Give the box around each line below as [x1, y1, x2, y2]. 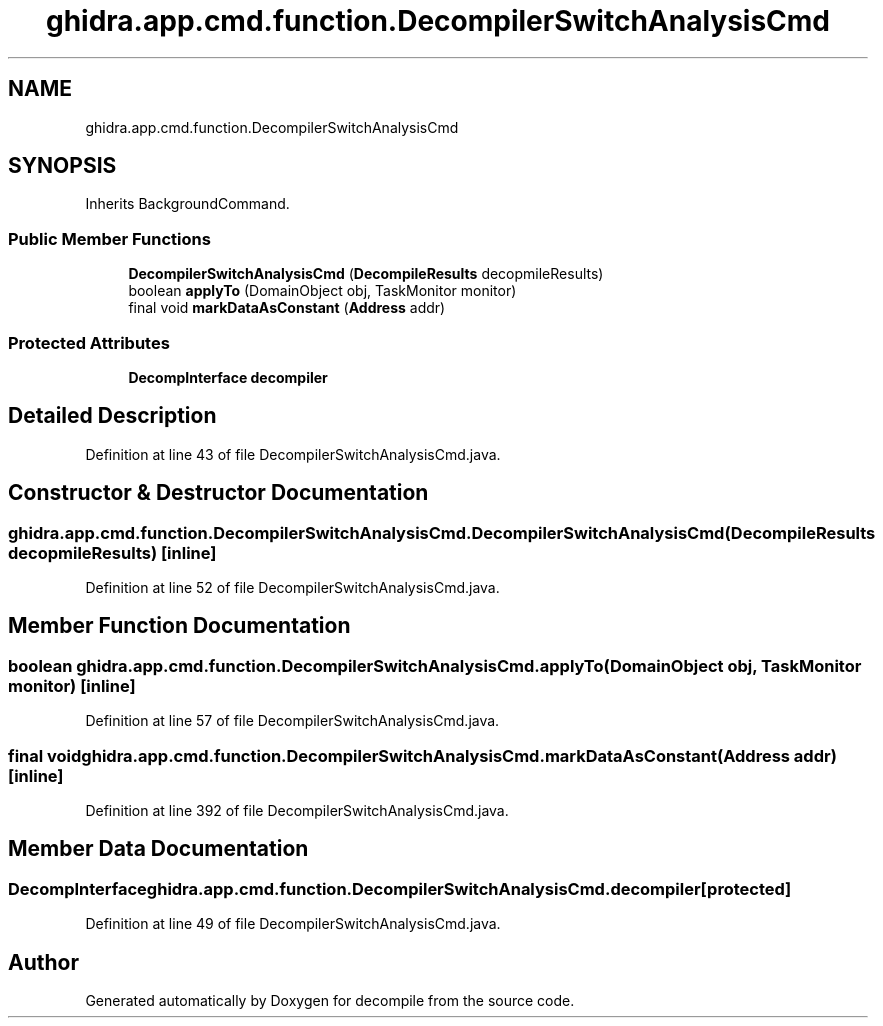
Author [8, 949, 79, 975]
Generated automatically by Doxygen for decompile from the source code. [85, 992, 575, 1010]
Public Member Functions [8, 228, 211, 249]
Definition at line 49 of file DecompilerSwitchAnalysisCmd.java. [85, 915, 501, 933]
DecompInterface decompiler [128, 368, 328, 386]
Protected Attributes [8, 332, 170, 353]
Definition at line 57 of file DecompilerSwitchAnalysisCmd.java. [85, 712, 500, 730]
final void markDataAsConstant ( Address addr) [128, 299, 446, 317]
